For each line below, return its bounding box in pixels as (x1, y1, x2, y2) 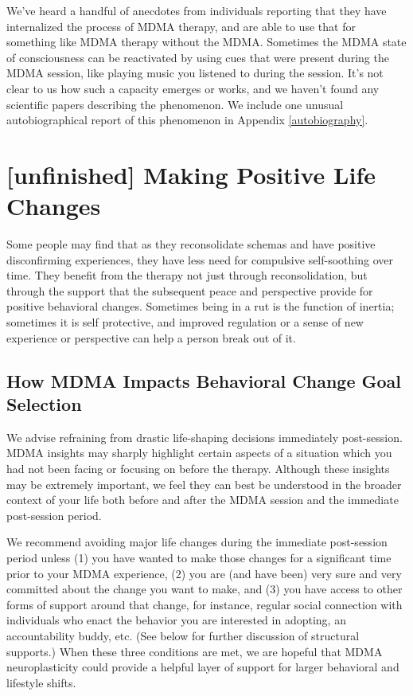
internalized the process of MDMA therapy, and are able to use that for (6, 18, 356, 34)
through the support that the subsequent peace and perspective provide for (6, 282, 373, 299)
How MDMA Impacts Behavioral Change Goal (6, 368, 401, 393)
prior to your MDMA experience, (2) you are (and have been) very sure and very (6, 565, 402, 581)
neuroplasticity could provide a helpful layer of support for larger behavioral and (6, 659, 399, 675)
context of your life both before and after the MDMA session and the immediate (6, 491, 399, 508)
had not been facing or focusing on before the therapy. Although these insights (6, 460, 390, 476)
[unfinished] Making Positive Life (6, 158, 376, 190)
